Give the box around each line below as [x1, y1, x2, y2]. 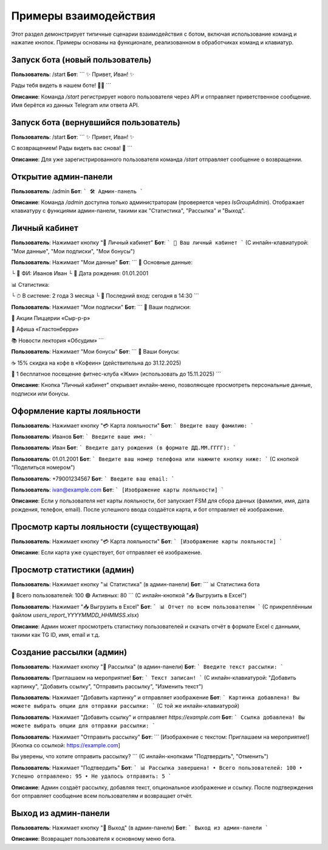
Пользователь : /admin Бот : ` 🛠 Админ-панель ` [11, 187, 143, 194]
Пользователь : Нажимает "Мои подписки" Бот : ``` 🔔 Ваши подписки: [11, 303, 191, 310]
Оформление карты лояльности [11, 406, 141, 416]
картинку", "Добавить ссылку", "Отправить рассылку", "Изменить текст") [11, 682, 203, 690]
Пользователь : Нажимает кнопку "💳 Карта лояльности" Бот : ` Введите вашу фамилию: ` [11, 422, 255, 429]
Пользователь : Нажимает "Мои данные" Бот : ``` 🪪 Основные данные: [11, 259, 193, 266]
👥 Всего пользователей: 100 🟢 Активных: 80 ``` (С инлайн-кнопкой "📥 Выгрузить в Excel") [11, 592, 247, 599]
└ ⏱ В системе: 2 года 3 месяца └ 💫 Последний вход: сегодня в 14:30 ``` [11, 292, 200, 300]
